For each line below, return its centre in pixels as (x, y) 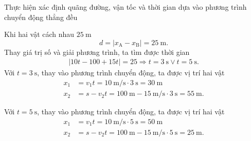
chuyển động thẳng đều (41, 17)
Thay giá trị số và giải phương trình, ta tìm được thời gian (97, 52)
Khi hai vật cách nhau (39, 34)
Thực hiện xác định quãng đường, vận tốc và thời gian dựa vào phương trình (126, 7)
